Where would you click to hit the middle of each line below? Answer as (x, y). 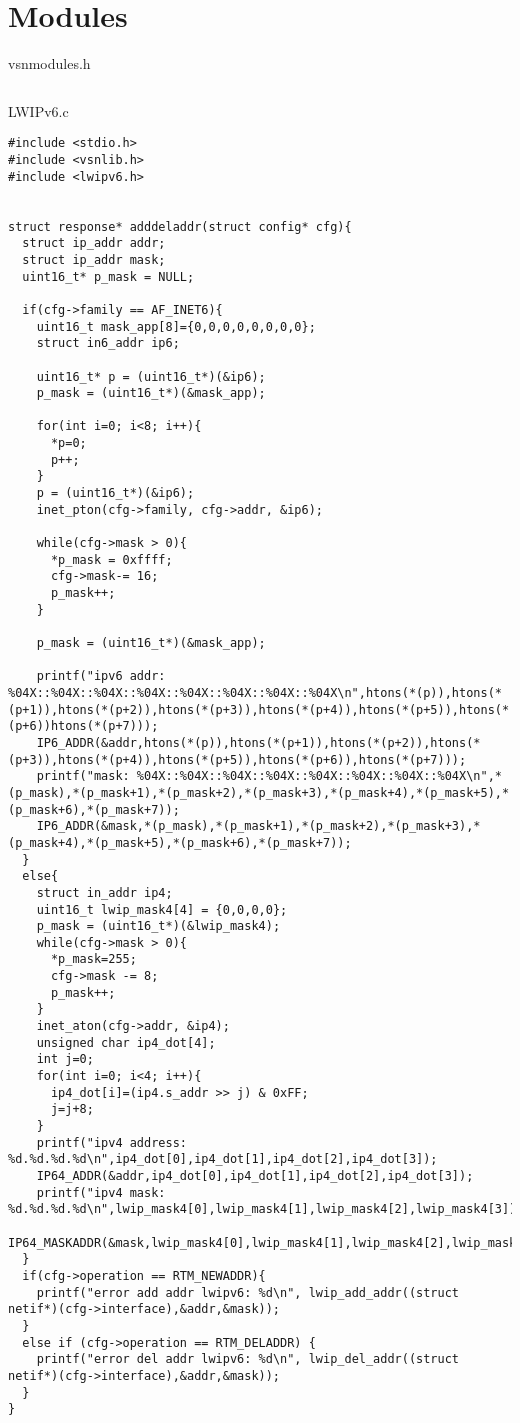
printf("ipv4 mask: (101, 1192)
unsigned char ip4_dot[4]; (126, 1042)
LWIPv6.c (38, 110)
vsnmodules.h (49, 63)
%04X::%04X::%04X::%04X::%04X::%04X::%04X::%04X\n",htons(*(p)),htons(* (255, 692)
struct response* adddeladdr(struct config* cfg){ (180, 226)
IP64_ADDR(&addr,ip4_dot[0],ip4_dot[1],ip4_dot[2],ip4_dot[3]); (255, 1176)
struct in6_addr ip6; (108, 343)
